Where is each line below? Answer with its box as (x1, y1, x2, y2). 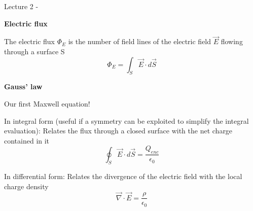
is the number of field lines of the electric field (68, 36, 211, 47)
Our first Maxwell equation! (4, 98, 90, 109)
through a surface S (4, 46, 65, 56)
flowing (221, 36, 243, 47)
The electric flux (4, 36, 55, 47)
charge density (4, 181, 49, 191)
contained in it (4, 135, 50, 146)
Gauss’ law (4, 81, 43, 92)
